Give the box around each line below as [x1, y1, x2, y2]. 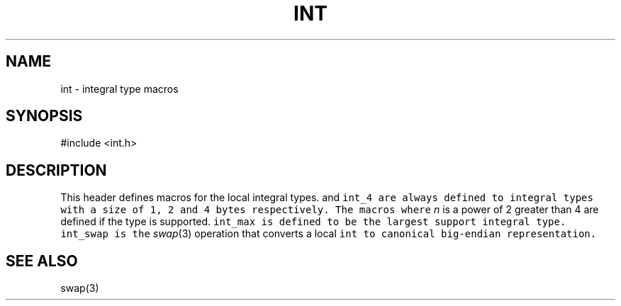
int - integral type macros [60, 82, 179, 95]
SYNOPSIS [6, 107, 83, 125]
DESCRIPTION [6, 161, 107, 179]
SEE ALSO [6, 251, 78, 270]
